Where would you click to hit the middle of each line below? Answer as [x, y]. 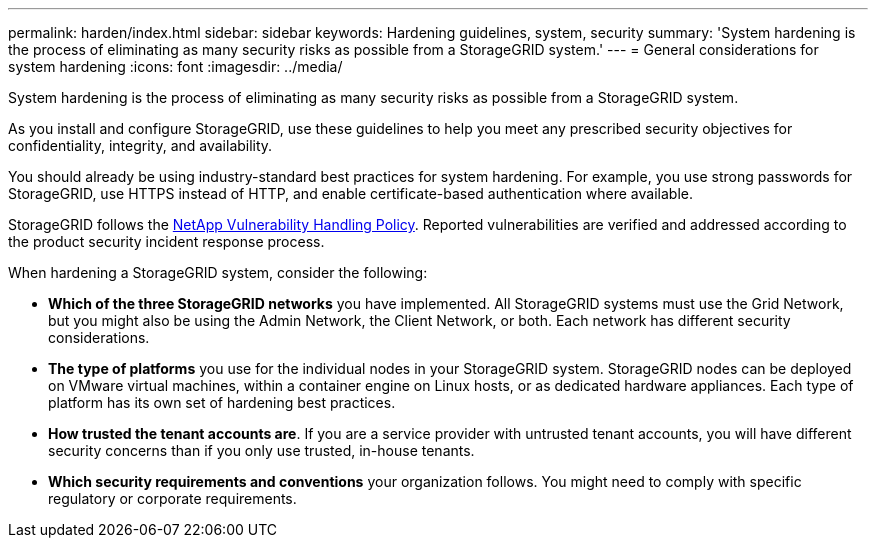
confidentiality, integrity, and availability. [140, 145]
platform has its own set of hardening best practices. [222, 402]
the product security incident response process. [166, 241]
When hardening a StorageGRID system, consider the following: [218, 272]
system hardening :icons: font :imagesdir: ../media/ [175, 66]
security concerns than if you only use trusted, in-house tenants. [261, 450]
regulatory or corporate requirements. [172, 498]
